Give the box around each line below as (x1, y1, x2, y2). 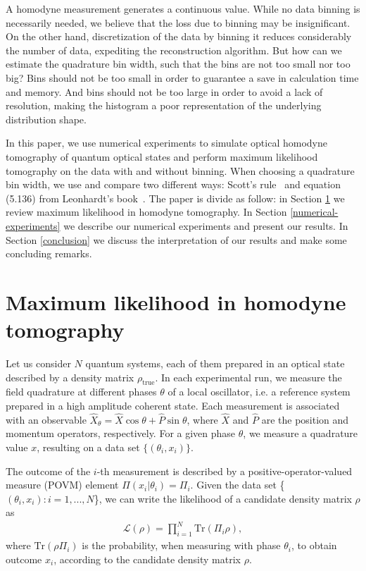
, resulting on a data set (37, 439, 140, 454)
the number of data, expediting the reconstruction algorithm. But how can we (6, 42, 342, 57)
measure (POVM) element (6, 477, 119, 492)
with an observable (6, 412, 87, 426)
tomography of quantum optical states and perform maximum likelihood (6, 149, 318, 164)
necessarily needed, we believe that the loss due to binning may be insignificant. (6, 15, 351, 30)
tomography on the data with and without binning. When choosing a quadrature (6, 163, 355, 178)
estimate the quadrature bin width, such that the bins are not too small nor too (6, 56, 351, 71)
